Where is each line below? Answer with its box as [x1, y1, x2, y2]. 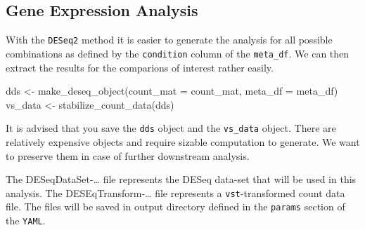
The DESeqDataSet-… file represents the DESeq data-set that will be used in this [6, 172, 357, 187]
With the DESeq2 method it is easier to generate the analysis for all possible [6, 32, 333, 47]
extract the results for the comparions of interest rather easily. [6, 60, 274, 74]
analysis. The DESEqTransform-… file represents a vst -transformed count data [6, 185, 345, 200]
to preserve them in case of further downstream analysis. [6, 148, 250, 163]
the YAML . [6, 213, 46, 228]
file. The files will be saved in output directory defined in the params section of [6, 199, 345, 214]
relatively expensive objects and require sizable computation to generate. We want [6, 134, 360, 149]
